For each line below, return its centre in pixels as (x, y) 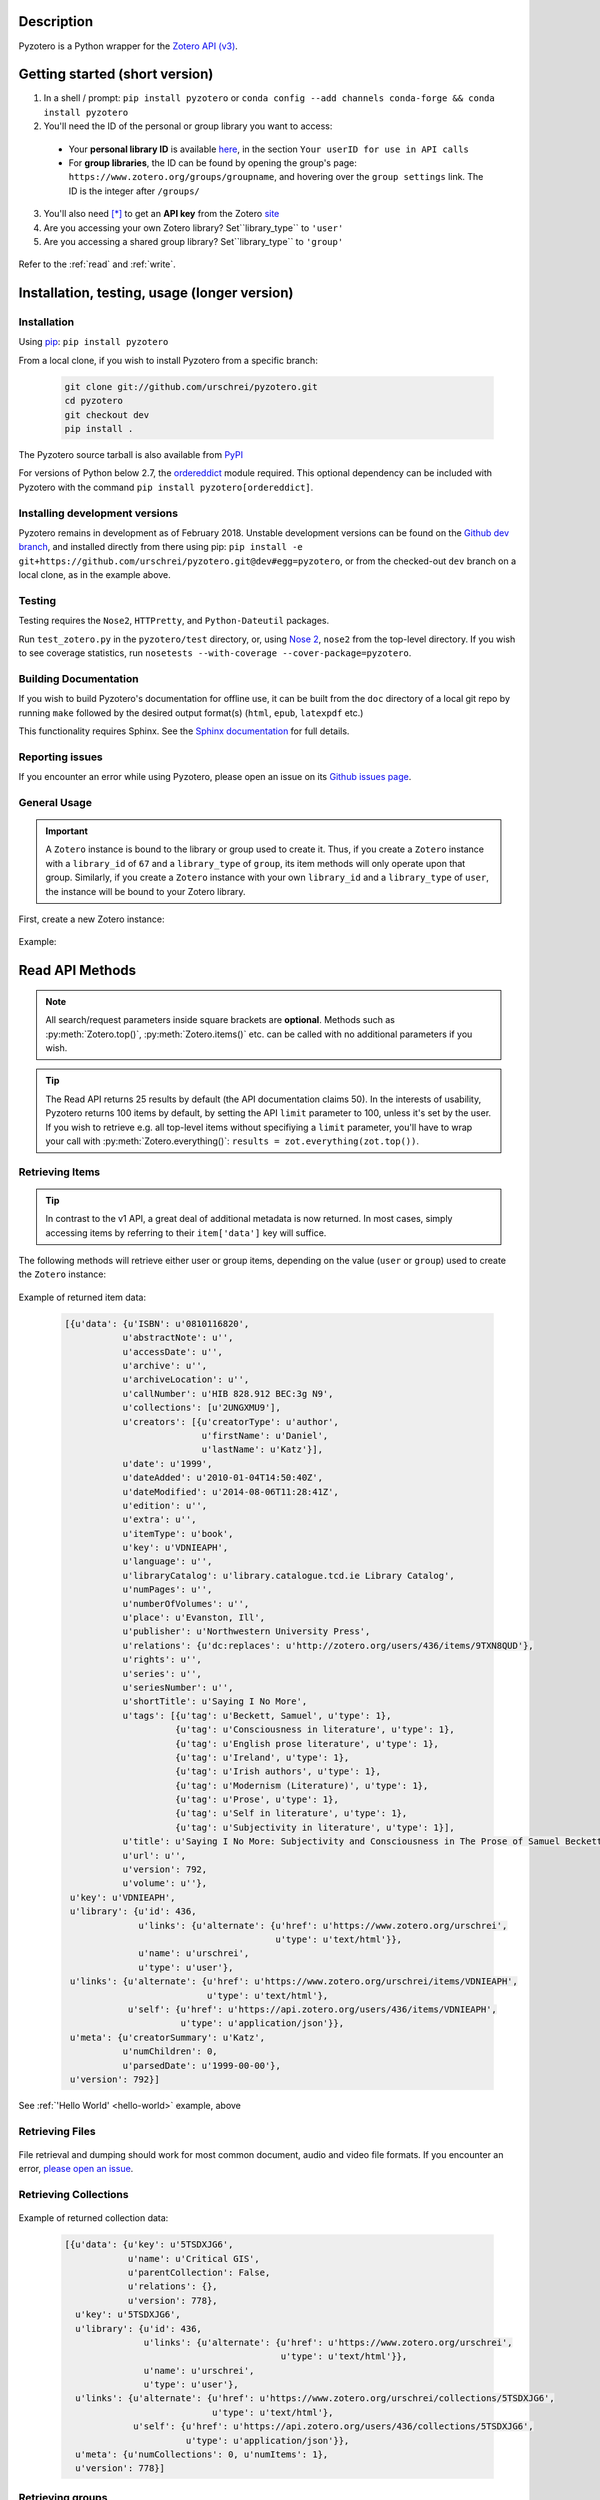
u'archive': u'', (165, 1365)
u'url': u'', (154, 1855)
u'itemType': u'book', (178, 1533)
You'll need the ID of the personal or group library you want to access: (188, 126)
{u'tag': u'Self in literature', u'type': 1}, (291, 1813)
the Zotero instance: (62, 1274)
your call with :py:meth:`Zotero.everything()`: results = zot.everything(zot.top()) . (232, 1141)
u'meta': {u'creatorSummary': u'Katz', (167, 2037)
